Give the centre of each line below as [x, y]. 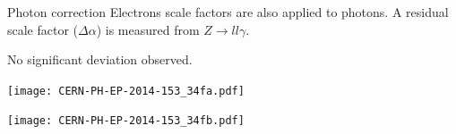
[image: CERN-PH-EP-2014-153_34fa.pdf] [126, 91]
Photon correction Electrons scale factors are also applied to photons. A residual [228, 12]
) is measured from [148, 29]
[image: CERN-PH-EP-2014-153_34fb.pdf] [126, 121]
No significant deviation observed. [100, 59]
